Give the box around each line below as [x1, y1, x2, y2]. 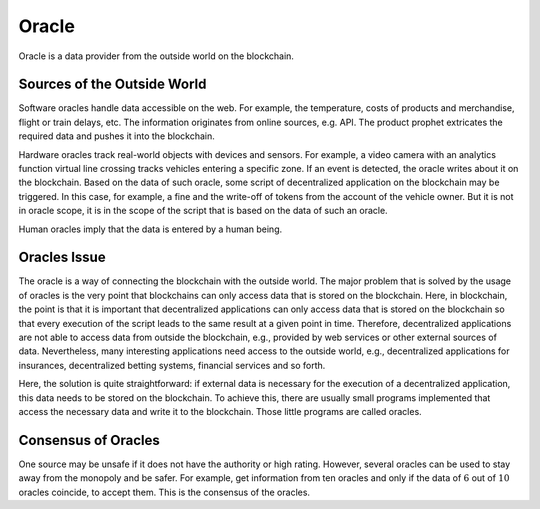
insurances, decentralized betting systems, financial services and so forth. [18, 359, 326, 371]
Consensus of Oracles [18, 431, 160, 449]
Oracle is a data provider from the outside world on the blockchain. [18, 50, 295, 62]
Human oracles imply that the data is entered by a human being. [18, 223, 283, 235]
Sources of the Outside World [18, 76, 207, 93]
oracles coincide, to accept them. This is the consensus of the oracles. [18, 486, 310, 498]
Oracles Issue [18, 249, 106, 266]
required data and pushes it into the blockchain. [18, 130, 215, 142]
